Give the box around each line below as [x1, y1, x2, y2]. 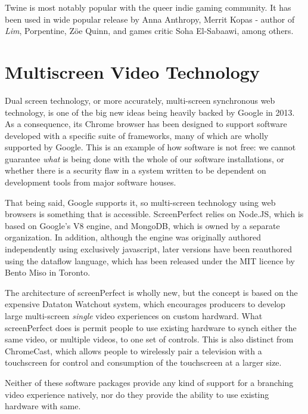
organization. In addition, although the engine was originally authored [5, 231, 261, 243]
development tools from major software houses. [5, 176, 176, 189]
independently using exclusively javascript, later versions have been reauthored [5, 243, 293, 255]
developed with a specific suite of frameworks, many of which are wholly [5, 129, 269, 141]
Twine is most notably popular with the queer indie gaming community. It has [5, 1, 291, 13]
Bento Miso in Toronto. [5, 266, 91, 279]
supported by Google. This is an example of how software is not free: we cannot [5, 141, 296, 153]
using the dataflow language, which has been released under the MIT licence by [5, 254, 295, 267]
